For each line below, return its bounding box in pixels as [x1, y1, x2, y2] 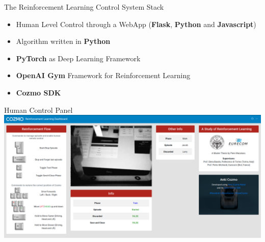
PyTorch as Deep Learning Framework [16, 53, 141, 63]
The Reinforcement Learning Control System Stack [4, 2, 164, 12]
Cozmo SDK [16, 87, 61, 98]
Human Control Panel [4, 104, 73, 115]
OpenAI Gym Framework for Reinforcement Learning [16, 70, 191, 81]
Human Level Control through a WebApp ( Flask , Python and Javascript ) [16, 18, 256, 29]
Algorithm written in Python [16, 36, 111, 46]
